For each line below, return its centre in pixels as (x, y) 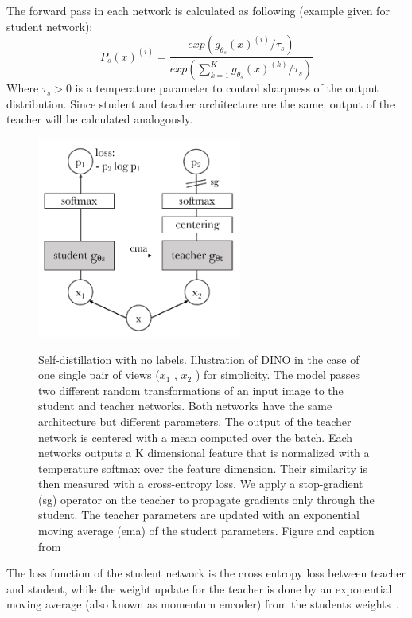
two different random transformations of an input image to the (191, 390)
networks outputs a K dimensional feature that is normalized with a (204, 453)
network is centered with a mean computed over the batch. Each (196, 437)
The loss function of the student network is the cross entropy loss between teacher (206, 573)
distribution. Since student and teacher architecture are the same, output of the (201, 103)
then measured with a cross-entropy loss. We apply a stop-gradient (201, 484)
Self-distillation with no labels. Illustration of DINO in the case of (199, 359)
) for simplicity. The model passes (277, 375)
